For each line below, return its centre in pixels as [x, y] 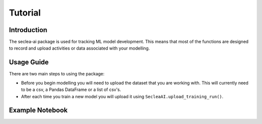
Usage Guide [29, 62]
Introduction [28, 30]
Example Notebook [38, 110]
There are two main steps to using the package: [57, 74]
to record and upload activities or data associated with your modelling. [79, 48]
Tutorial [25, 13]
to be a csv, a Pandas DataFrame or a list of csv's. [71, 89]
